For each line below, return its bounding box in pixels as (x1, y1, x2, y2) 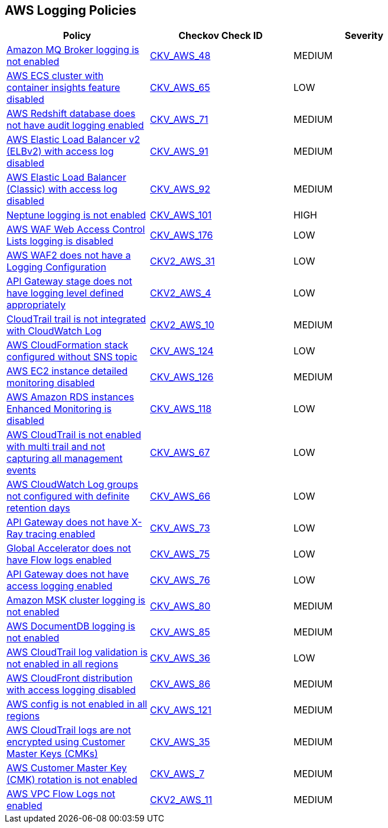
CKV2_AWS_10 (149, 319, 214, 331)
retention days (6, 502, 70, 514)
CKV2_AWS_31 (149, 255, 215, 268)
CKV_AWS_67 (149, 446, 210, 459)
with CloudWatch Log (6, 325, 102, 337)
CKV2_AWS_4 (149, 287, 211, 299)
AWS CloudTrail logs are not (6, 724, 131, 736)
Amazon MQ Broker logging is (6, 44, 139, 56)
